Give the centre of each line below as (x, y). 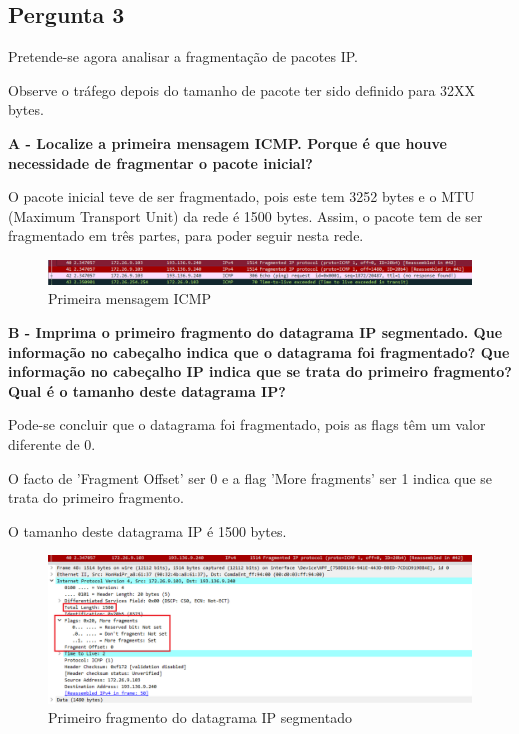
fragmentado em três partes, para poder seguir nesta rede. (186, 235)
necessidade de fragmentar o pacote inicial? (160, 162)
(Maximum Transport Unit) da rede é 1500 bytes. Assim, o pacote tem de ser (245, 215)
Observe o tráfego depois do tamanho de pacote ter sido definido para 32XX (242, 89)
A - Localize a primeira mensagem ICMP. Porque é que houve (227, 142)
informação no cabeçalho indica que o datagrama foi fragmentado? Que (259, 351)
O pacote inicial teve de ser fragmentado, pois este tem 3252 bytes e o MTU (241, 196)
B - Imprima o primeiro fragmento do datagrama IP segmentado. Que (255, 331)
